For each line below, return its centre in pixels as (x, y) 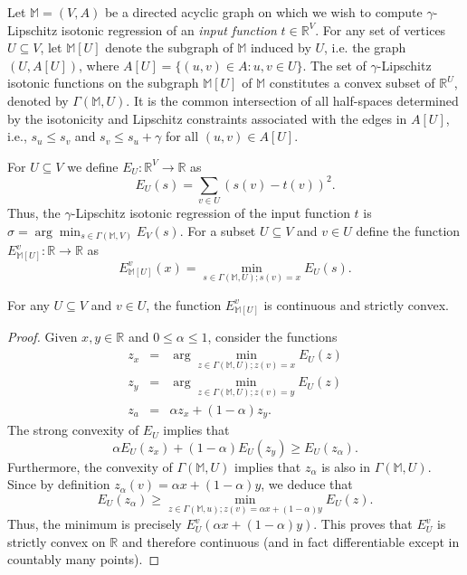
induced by (281, 47)
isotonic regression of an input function (169, 29)
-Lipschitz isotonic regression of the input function (210, 213)
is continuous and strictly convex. (356, 304)
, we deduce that (307, 484)
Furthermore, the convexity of (90, 466)
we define (93, 166)
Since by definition (59, 484)
